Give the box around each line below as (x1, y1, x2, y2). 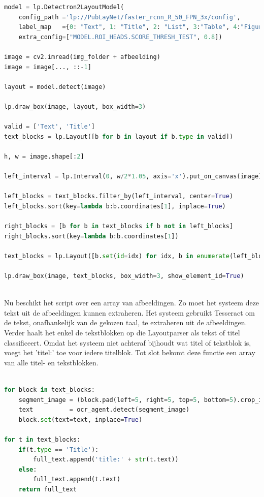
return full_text (18, 485, 77, 493)
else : (18, 465, 37, 473)
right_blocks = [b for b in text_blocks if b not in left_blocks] (4, 223, 234, 230)
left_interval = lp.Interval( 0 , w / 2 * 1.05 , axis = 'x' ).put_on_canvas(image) (4, 173, 262, 180)
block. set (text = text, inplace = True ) (18, 416, 143, 423)
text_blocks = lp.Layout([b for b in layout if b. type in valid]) (4, 133, 234, 140)
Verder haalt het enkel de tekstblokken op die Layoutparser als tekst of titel (4, 327, 240, 337)
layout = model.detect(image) (4, 83, 106, 90)
